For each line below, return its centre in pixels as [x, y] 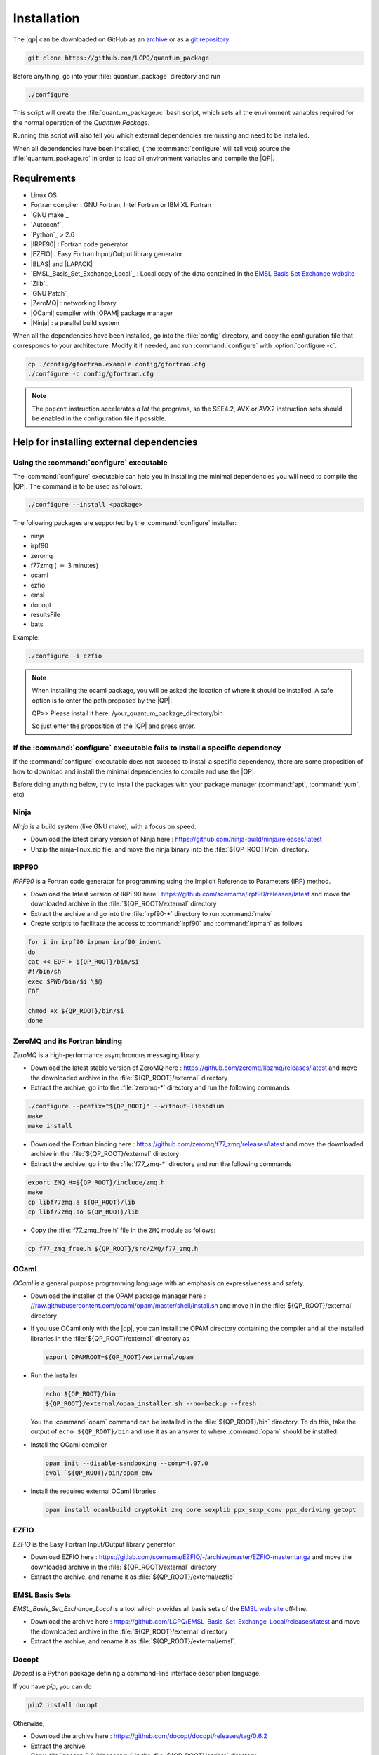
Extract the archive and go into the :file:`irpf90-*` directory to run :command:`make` [152, 913]
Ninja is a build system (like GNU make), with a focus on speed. [105, 826]
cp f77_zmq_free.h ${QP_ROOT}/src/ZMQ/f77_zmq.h [113, 1249]
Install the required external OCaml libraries [93, 1491]
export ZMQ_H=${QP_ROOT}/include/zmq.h [96, 1182]
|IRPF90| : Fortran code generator [79, 244]
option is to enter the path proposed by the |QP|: [102, 700]
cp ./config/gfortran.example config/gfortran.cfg [117, 364]
